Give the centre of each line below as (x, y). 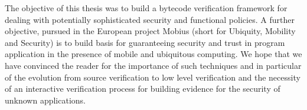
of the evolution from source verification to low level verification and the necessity (153, 77)
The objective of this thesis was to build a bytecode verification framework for (146, 8)
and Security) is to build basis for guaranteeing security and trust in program (145, 42)
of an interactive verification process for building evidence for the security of (143, 89)
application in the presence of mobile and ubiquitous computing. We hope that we (153, 54)
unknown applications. (45, 100)
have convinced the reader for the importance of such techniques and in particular (153, 65)
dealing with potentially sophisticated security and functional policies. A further (150, 19)
